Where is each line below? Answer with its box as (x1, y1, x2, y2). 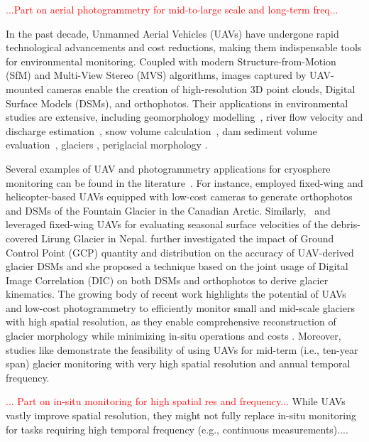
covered (6, 230, 38, 245)
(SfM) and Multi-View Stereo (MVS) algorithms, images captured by (6, 68, 307, 82)
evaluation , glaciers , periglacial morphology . (6, 137, 208, 152)
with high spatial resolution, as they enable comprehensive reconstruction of (6, 314, 336, 329)
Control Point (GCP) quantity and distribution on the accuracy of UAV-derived (6, 244, 354, 259)
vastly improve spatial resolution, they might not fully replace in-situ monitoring (6, 408, 357, 423)
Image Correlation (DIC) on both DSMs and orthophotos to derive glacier (6, 272, 329, 287)
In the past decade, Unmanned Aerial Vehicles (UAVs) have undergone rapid (6, 26, 339, 41)
